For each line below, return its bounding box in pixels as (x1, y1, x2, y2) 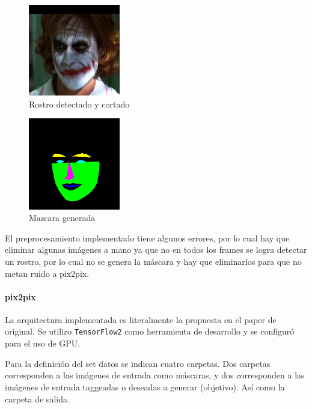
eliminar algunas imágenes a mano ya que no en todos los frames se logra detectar (5, 243, 307, 256)
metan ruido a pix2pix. (5, 267, 90, 279)
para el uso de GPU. (5, 337, 81, 350)
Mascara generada (29, 211, 96, 224)
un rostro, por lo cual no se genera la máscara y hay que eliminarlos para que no (5, 255, 302, 267)
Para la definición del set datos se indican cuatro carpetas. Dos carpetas (5, 357, 271, 369)
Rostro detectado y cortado (29, 97, 130, 110)
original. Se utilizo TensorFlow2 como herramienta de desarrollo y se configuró (5, 325, 295, 338)
